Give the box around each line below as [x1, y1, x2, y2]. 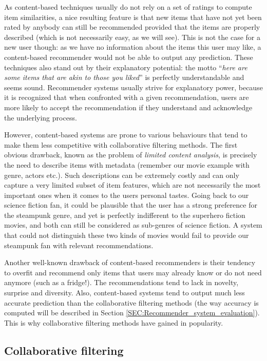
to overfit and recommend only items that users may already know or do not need [4, 267, 262, 277]
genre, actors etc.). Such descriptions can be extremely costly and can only [4, 169, 239, 180]
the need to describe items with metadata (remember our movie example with [4, 159, 250, 170]
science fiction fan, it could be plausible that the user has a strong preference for [4, 199, 257, 210]
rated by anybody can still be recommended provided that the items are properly [4, 22, 260, 32]
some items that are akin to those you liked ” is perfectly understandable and [4, 72, 244, 83]
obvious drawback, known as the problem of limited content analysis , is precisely [4, 149, 257, 160]
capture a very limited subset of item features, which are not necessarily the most [4, 179, 261, 190]
